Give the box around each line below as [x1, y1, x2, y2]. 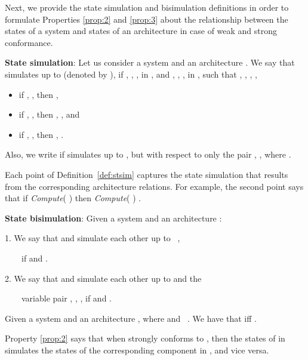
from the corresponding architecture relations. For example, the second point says [5, 180, 304, 192]
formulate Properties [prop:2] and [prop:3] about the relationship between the [5, 13, 288, 25]
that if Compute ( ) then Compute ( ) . [5, 192, 141, 204]
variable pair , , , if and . [21, 292, 112, 304]
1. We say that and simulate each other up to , [5, 232, 180, 244]
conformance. [5, 36, 53, 48]
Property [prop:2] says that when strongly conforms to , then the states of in [5, 332, 285, 344]
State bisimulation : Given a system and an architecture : [5, 211, 222, 224]
